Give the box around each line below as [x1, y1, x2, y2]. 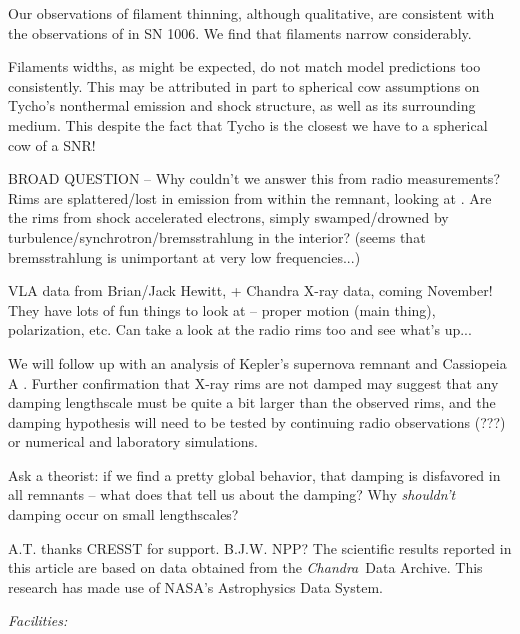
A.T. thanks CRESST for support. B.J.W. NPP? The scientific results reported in [8, 537, 512, 558]
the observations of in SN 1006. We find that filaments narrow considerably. [8, 22, 472, 43]
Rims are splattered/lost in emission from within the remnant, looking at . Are [8, 187, 492, 208]
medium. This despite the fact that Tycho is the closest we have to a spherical [8, 114, 488, 135]
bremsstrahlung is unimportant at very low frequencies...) [8, 246, 361, 267]
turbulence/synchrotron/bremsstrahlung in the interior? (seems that [8, 226, 426, 247]
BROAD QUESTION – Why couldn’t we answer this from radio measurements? [8, 168, 500, 189]
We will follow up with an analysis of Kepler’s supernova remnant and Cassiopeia [8, 352, 507, 373]
